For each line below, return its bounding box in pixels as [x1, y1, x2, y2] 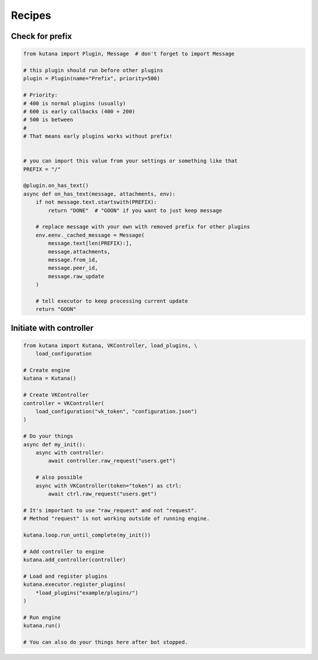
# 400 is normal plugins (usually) [23, 100, 126, 107]
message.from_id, [48, 256, 98, 263]
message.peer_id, [48, 265, 98, 271]
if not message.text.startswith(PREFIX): [35, 199, 157, 205]
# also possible [35, 474, 82, 481]
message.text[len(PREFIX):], [48, 240, 132, 247]
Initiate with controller [11, 323, 94, 333]
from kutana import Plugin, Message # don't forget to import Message [23, 51, 235, 57]
